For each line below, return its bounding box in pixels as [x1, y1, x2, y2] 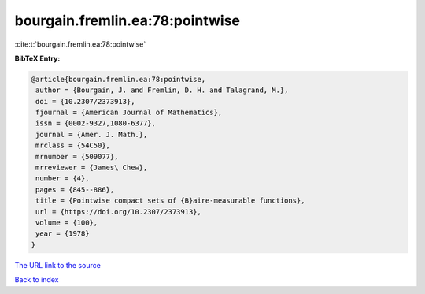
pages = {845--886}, [35, 185, 115, 194]
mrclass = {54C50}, [35, 141, 110, 150]
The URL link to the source [14, 260, 102, 270]
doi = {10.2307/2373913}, [35, 97, 135, 106]
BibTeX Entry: [14, 54, 61, 63]
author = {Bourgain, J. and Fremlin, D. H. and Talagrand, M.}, [35, 86, 289, 95]
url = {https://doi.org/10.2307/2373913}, [35, 207, 202, 216]
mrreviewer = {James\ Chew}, [35, 163, 148, 173]
